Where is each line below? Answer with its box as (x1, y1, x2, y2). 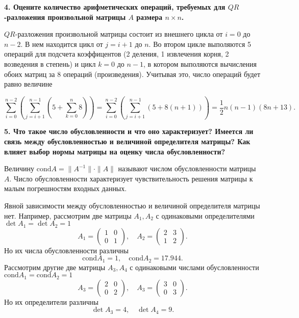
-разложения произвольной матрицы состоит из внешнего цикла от (15, 29, 223, 39)
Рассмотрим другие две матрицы (4, 261, 106, 272)
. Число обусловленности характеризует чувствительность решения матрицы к (9, 173, 253, 183)
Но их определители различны (4, 296, 98, 307)
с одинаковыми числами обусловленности (130, 261, 259, 272)
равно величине (4, 78, 53, 89)
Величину (4, 163, 35, 174)
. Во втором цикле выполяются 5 (148, 38, 251, 49)
